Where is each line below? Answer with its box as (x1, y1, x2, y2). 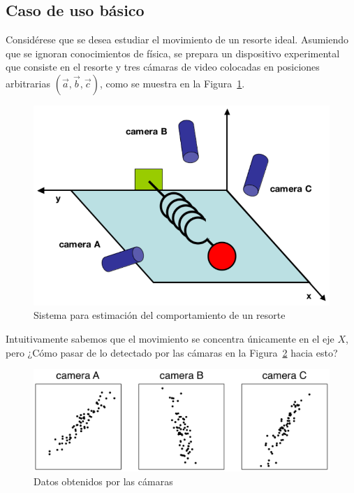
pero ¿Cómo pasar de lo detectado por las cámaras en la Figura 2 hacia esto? (6, 345, 338, 359)
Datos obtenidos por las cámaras (34, 473, 173, 488)
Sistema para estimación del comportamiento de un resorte (34, 308, 286, 322)
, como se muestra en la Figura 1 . (99, 76, 245, 90)
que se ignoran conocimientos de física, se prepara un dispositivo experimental (6, 45, 340, 60)
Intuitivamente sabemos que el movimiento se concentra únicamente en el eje (6, 331, 334, 345)
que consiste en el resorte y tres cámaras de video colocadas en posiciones (6, 59, 320, 74)
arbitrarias (6, 76, 50, 90)
